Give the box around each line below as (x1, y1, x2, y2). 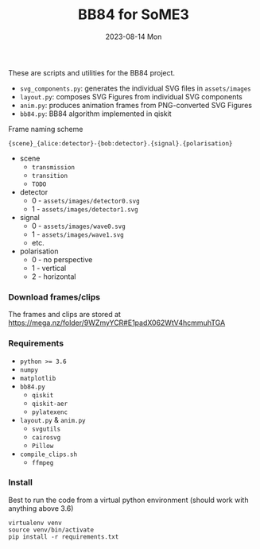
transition (31, 172, 68, 180)
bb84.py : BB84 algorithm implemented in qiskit (19, 109, 173, 118)
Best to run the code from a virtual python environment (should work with (8, 495, 249, 505)
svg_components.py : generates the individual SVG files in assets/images (19, 83, 252, 93)
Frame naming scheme (8, 124, 83, 133)
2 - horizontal (31, 272, 77, 281)
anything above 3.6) (8, 503, 74, 513)
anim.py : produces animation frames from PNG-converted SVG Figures (19, 100, 253, 110)
